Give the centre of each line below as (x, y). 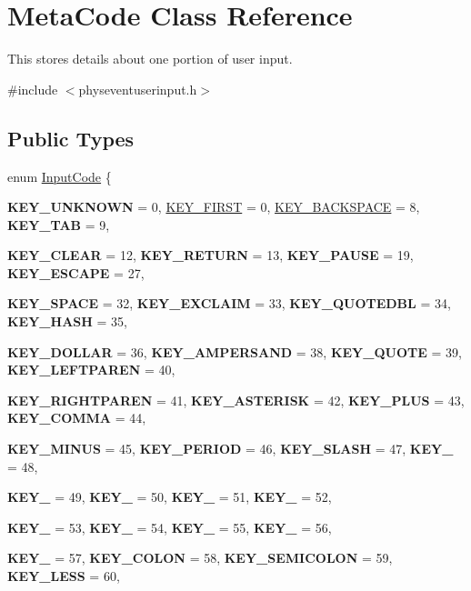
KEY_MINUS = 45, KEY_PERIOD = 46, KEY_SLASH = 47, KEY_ (230, 449)
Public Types (71, 138)
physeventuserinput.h (138, 89)
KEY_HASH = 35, (67, 321)
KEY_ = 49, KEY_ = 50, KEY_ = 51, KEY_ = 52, (170, 497)
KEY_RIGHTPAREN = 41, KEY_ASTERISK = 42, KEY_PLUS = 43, (236, 400)
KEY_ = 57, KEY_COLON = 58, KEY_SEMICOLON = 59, (200, 558)
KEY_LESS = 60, (64, 576)
